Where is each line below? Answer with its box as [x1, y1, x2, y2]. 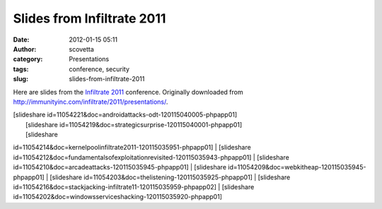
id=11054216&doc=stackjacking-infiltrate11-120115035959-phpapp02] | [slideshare [13, 183, 255, 191]
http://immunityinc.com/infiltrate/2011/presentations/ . [13, 97, 168, 106]
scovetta [69, 44, 95, 53]
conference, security [69, 64, 130, 73]
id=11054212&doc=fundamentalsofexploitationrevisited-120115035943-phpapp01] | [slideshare [13, 153, 289, 162]
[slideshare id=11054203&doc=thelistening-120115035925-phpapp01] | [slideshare [50, 173, 291, 181]
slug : [13, 75, 28, 83]
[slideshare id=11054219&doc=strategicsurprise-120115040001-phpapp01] [25, 120, 243, 129]
